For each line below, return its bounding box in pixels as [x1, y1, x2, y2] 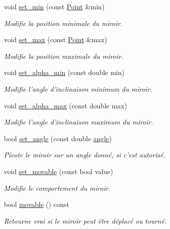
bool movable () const [4, 199, 70, 209]
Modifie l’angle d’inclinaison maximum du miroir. [4, 117, 153, 127]
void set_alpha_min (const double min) [4, 67, 124, 77]
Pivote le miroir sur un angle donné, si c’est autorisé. [4, 150, 166, 160]
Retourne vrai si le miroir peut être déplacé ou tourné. [4, 215, 167, 226]
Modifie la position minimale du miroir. [4, 18, 122, 28]
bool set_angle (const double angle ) [4, 133, 112, 143]
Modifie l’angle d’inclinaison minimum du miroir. [4, 83, 152, 94]
